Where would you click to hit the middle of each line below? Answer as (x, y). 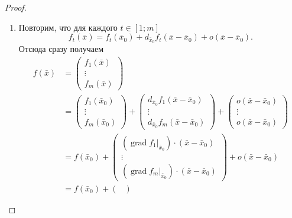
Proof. (16, 7)
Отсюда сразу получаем (61, 49)
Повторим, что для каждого (68, 27)
